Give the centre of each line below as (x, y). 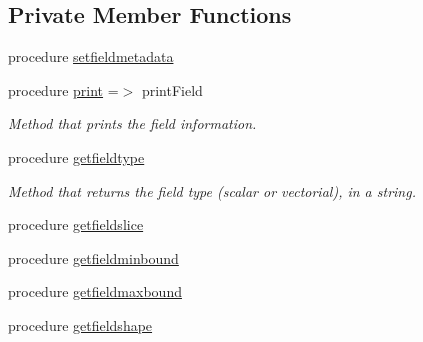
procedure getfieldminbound (93, 257)
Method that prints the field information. (132, 123)
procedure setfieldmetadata (91, 56)
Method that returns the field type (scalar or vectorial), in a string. (212, 190)
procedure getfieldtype (76, 156)
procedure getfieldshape (80, 324)
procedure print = (63, 89)
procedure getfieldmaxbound (95, 291)
